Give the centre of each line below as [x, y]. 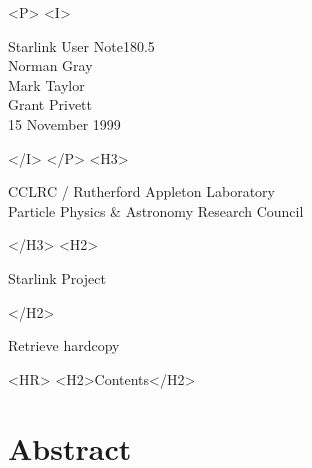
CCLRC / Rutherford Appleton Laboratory [141, 191]
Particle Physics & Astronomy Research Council [156, 210]
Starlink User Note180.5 [81, 45]
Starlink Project [57, 277]
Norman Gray [50, 65]
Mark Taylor [46, 84]
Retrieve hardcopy [64, 345]
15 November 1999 [64, 123]
